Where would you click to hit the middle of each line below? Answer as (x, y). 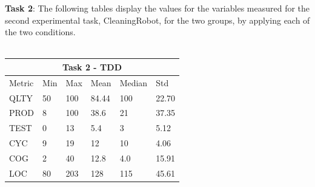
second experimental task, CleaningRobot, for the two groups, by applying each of (157, 20)
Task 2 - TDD (92, 66)
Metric (22, 82)
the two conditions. (40, 32)
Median (134, 82)
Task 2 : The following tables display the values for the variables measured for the (157, 8)
